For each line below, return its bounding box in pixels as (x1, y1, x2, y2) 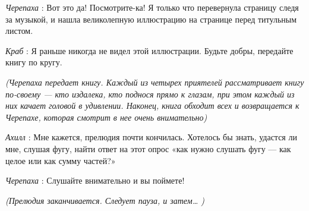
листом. (5, 24, 33, 37)
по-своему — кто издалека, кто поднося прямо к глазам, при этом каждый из (5, 87, 295, 100)
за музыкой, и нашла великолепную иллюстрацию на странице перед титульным (5, 12, 297, 25)
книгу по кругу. (5, 56, 62, 68)
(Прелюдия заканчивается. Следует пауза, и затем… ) (5, 194, 204, 206)
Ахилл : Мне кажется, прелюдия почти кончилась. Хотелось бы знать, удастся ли (5, 131, 297, 143)
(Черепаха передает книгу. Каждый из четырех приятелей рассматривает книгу (5, 75, 304, 88)
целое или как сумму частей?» (5, 154, 116, 166)
